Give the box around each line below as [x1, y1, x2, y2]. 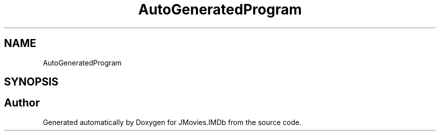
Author [4, 96, 40, 109]
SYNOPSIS [4, 75, 59, 88]
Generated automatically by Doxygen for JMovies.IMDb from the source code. [43, 117, 302, 126]
